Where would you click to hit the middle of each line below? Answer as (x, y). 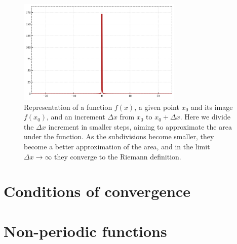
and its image (212, 107)
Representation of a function (68, 107)
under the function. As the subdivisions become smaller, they (119, 136)
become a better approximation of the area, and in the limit (117, 146)
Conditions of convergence (97, 191)
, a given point (157, 107)
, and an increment (76, 117)
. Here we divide (205, 117)
